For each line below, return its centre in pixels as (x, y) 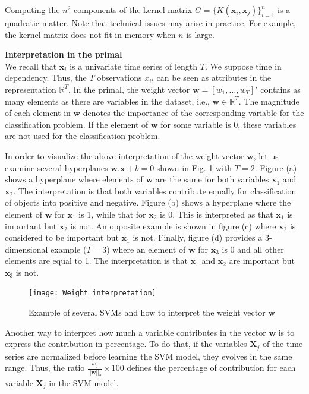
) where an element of (146, 249)
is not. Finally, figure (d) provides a (198, 237)
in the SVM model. (84, 382)
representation (31, 89)
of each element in (38, 113)
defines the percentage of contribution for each (211, 368)
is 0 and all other (253, 249)
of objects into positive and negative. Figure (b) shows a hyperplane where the (148, 202)
